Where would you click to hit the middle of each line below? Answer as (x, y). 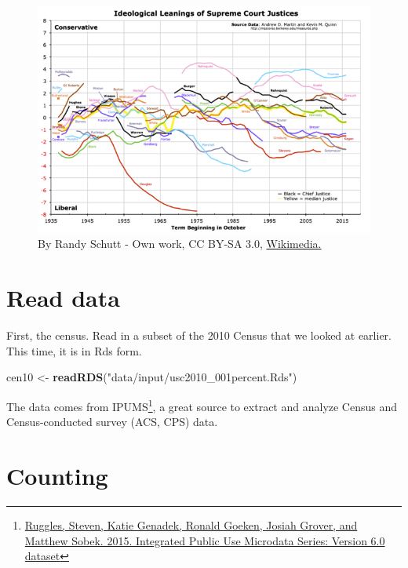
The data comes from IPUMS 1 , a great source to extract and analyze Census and (202, 405)
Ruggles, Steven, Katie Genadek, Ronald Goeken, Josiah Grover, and (191, 524)
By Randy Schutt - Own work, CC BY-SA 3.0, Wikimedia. (180, 244)
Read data (63, 298)
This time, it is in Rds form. (74, 350)
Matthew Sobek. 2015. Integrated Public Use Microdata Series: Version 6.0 (205, 540)
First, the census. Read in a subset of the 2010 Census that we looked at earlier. (199, 335)
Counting (57, 475)
